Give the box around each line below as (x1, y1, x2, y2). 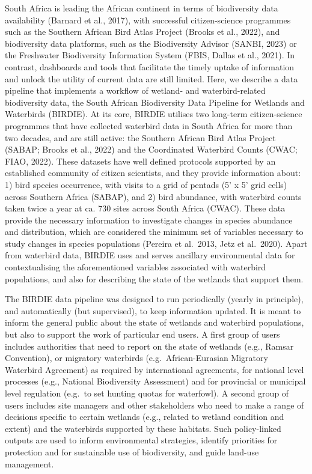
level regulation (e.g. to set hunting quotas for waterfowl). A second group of (5, 387, 289, 399)
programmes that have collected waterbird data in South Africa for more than (5, 119, 293, 132)
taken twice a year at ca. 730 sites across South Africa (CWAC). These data (5, 202, 286, 214)
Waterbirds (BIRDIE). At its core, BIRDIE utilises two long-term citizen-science (5, 108, 302, 120)
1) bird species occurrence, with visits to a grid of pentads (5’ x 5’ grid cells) (5, 178, 287, 190)
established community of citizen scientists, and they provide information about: (5, 166, 301, 179)
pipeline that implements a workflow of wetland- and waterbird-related (5, 84, 266, 97)
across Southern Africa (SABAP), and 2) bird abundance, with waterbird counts (5, 190, 302, 202)
